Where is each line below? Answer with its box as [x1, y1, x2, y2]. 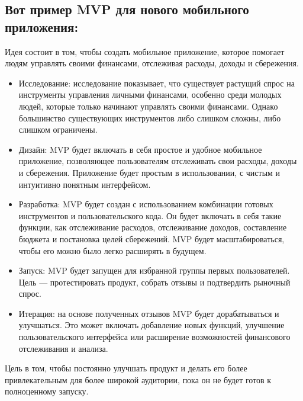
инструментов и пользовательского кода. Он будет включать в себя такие [18, 209, 282, 222]
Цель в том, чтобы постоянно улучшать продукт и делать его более [5, 362, 247, 374]
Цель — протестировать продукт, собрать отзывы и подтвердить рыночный [18, 275, 291, 288]
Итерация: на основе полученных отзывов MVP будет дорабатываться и [18, 307, 279, 319]
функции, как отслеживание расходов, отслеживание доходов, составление [18, 221, 287, 233]
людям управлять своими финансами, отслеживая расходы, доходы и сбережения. [5, 57, 299, 69]
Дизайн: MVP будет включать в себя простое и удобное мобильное [18, 143, 262, 155]
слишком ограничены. [18, 123, 98, 136]
